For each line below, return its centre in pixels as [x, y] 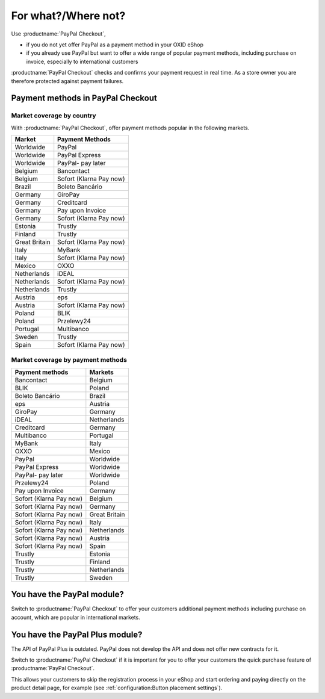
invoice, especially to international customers [82, 61]
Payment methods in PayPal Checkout [84, 98]
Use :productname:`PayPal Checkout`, [58, 34]
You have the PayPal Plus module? [77, 634]
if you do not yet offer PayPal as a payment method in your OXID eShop [115, 45]
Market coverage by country [54, 116]
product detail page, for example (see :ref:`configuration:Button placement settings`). [117, 688]
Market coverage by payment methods [69, 360]
